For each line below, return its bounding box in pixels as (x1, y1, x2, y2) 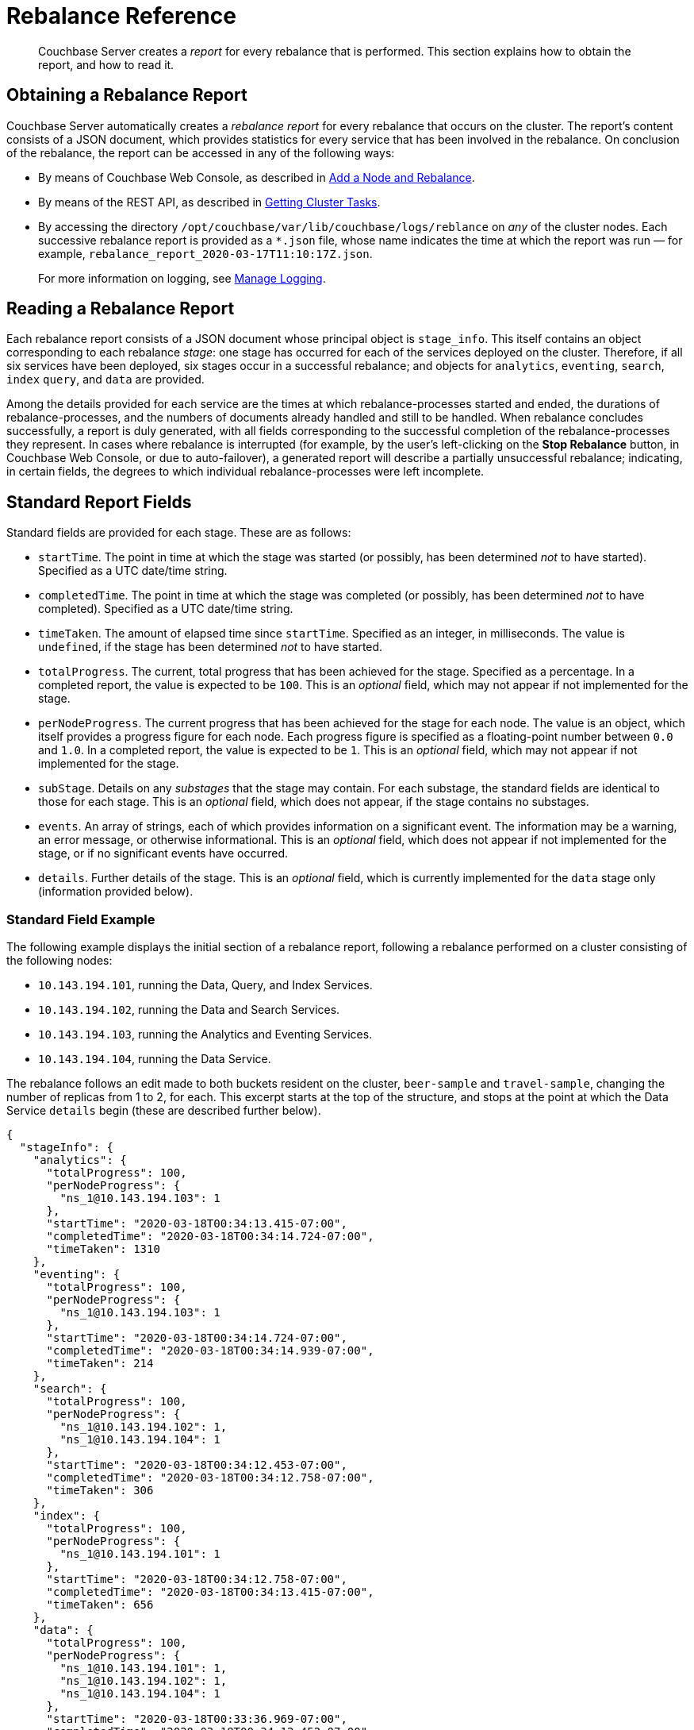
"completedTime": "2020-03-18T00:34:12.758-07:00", (46, 1471, 374, 1485)
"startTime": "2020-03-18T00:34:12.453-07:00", (46, 1458, 347, 1472)
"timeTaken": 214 (46, 1357, 154, 1370)
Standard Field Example (6, 911, 155, 927)
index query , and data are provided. (6, 372, 205, 387)
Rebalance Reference (6, 2, 236, 29)
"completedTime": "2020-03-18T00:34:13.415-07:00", (46, 1586, 374, 1599)
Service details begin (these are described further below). (6, 1104, 321, 1118)
